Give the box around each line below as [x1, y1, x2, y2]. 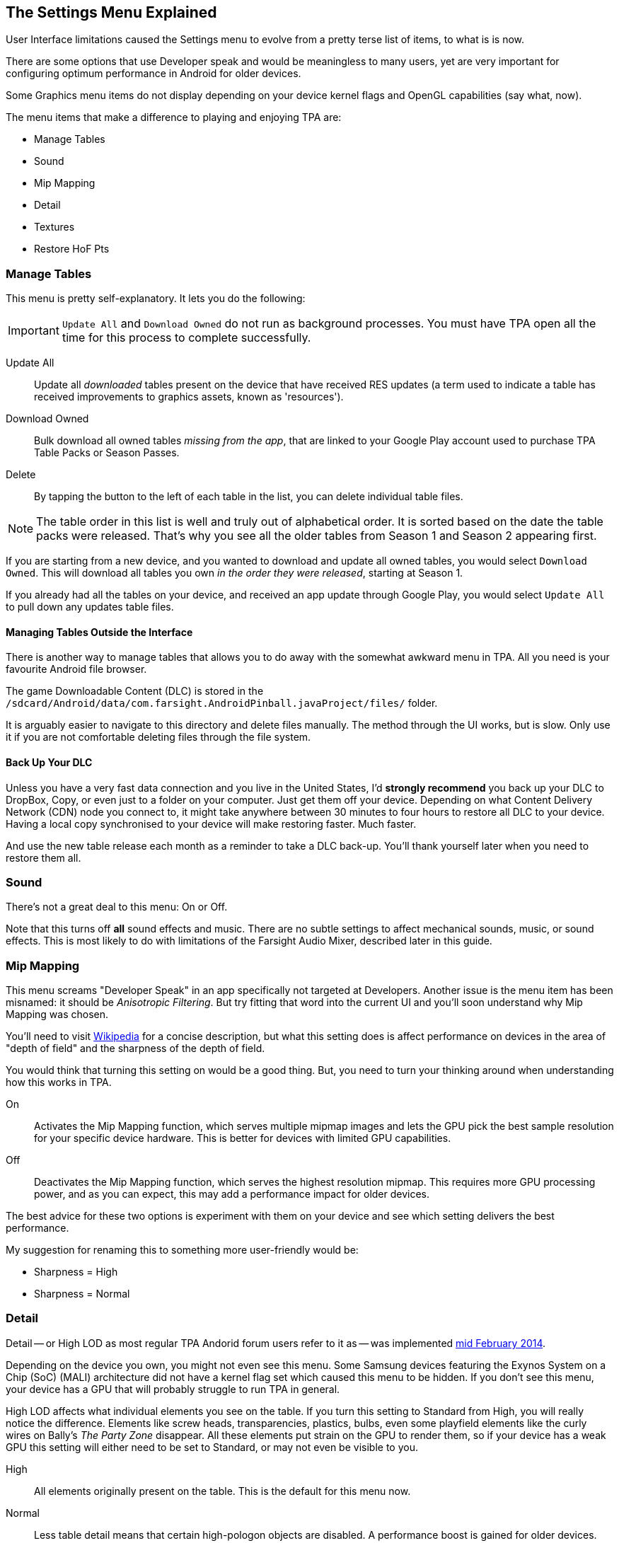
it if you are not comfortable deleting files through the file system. [6, 731, 311, 744]
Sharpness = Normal [34, 1288, 130, 1300]
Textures [34, 221, 75, 233]
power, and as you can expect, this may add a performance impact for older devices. [34, 1188, 430, 1201]
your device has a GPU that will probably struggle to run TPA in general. [6, 1382, 340, 1395]
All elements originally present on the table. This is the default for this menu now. [34, 1484, 411, 1497]
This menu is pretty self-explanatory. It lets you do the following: [6, 292, 306, 305]
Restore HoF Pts [34, 243, 110, 255]
